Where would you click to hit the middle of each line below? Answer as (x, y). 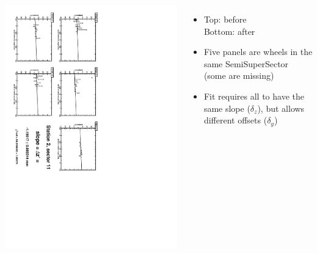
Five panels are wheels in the (258, 52)
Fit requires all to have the (254, 96)
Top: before (225, 19)
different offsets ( (235, 120)
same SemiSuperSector (246, 63)
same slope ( (227, 108)
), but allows (281, 108)
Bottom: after (229, 31)
